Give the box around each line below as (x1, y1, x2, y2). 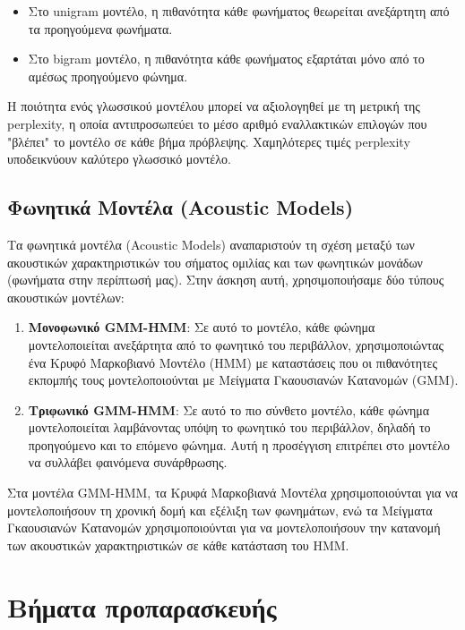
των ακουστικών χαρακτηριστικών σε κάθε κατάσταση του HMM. (7, 535, 349, 554)
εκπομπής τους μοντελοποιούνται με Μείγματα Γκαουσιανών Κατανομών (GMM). (28, 370, 459, 389)
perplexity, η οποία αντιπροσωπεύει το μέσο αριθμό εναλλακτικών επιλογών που (7, 114, 427, 132)
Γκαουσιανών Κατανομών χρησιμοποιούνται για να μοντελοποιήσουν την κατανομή (7, 518, 441, 537)
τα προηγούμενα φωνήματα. (28, 19, 173, 38)
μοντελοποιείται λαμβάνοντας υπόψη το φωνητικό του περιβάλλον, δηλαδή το (28, 418, 431, 437)
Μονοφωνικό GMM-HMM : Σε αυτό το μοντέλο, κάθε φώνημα (28, 318, 375, 336)
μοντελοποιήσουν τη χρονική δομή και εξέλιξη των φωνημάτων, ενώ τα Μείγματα (7, 500, 433, 519)
